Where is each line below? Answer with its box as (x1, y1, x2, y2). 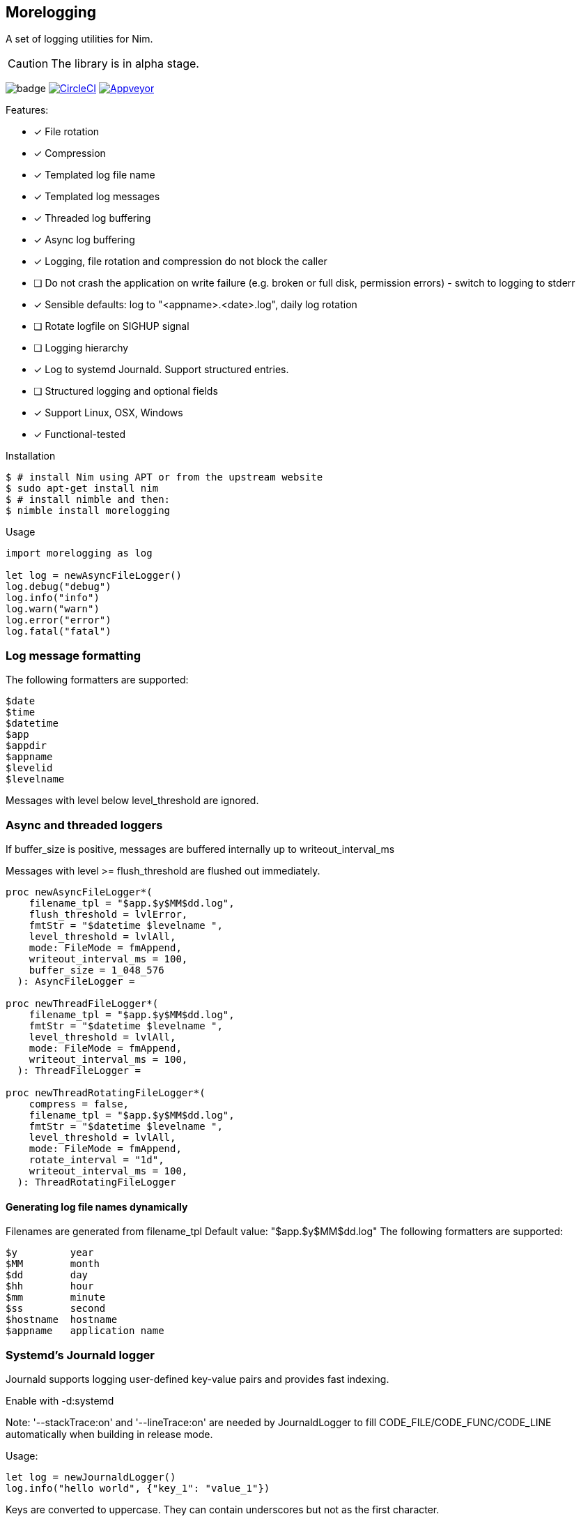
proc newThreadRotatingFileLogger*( (6, 1087, 206, 1098)
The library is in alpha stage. (51, 56, 199, 71)
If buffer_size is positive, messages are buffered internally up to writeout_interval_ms (6, 842, 395, 855)
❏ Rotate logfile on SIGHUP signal (33, 320, 189, 333)
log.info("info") (6, 592, 100, 604)
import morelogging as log (6, 547, 153, 559)
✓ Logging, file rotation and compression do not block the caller (33, 255, 327, 268)
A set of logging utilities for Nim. (6, 33, 153, 45)
